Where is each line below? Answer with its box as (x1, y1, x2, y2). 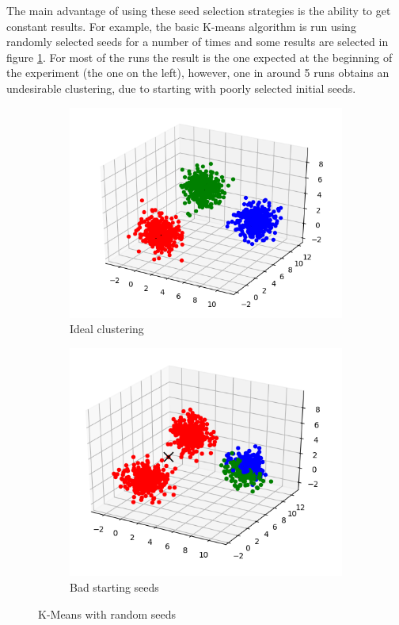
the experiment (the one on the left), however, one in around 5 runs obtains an (6, 64, 389, 81)
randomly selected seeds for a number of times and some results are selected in (6, 33, 389, 50)
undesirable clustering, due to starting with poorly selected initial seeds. (6, 79, 356, 96)
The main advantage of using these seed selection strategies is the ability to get (6, 2, 391, 18)
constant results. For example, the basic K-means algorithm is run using (6, 17, 356, 34)
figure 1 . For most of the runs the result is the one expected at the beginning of (6, 48, 393, 65)
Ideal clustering (70, 320, 144, 337)
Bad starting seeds (70, 579, 159, 596)
